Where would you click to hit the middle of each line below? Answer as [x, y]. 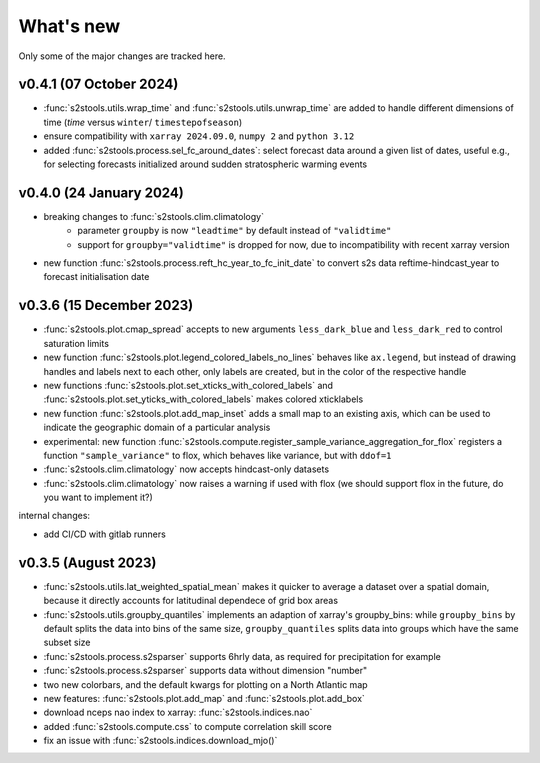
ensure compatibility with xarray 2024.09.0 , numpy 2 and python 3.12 [199, 136]
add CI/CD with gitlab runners [105, 534]
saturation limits [76, 343]
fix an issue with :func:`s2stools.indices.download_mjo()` [160, 741]
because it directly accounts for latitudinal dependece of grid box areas [191, 601]
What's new [69, 26]
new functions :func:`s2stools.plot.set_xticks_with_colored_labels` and [188, 385]
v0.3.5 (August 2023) [87, 562]
